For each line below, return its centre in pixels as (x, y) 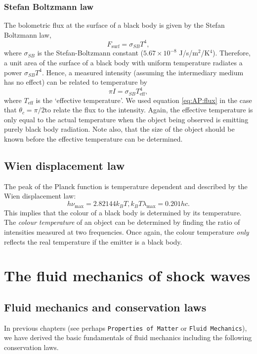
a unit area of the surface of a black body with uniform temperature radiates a (123, 62)
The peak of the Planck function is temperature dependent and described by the (126, 186)
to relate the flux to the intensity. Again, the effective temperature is (149, 110)
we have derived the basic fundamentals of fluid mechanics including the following (128, 337)
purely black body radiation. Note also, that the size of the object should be (119, 129)
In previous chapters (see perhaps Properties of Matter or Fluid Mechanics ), (126, 328)
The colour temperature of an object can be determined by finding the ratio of (122, 222)
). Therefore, (232, 53)
